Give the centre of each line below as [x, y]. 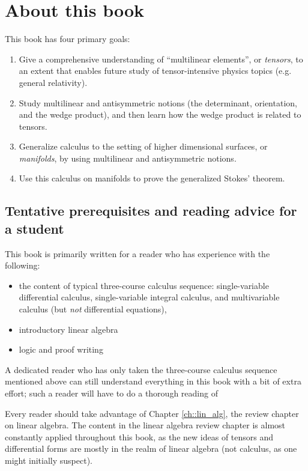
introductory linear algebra [68, 329]
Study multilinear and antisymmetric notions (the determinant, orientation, [158, 102]
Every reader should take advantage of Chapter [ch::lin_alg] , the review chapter [152, 413]
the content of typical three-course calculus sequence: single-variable [144, 285]
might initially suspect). [49, 460]
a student [35, 228]
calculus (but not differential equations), [93, 309]
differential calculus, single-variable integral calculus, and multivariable [149, 297]
